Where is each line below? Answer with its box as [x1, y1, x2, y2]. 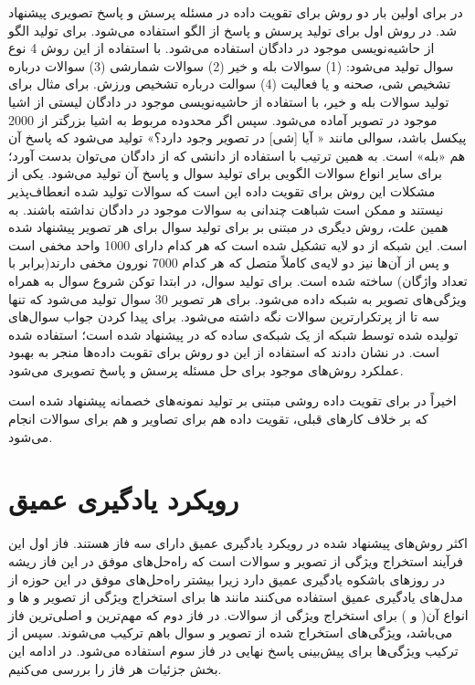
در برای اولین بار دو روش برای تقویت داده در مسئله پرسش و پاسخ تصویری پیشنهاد [8, 3, 463, 21]
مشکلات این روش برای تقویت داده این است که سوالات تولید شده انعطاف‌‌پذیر [8, 181, 436, 200]
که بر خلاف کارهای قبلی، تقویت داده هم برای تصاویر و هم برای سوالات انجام [8, 409, 428, 428]
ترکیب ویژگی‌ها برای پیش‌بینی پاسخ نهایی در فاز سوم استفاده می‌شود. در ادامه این [8, 640, 459, 659]
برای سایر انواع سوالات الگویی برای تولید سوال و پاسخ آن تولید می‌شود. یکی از [8, 163, 442, 183]
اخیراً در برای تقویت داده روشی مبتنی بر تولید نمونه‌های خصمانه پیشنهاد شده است [8, 391, 457, 410]
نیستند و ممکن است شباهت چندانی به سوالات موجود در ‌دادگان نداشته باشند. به [8, 199, 444, 218]
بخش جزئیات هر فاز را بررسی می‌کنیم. [8, 659, 222, 678]
